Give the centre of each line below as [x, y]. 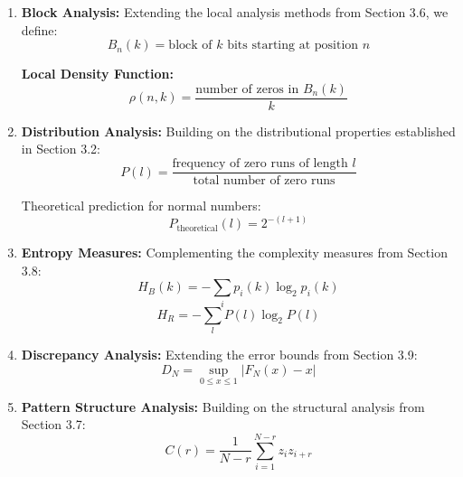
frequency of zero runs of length [260, 164]
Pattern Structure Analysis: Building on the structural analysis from [223, 406]
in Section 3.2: [61, 149]
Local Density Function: [97, 74]
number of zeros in [247, 89]
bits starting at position [293, 46]
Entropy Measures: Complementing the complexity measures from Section [234, 253]
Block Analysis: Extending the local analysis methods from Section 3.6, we [235, 12]
